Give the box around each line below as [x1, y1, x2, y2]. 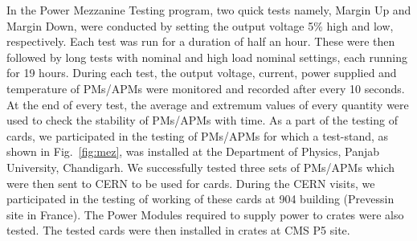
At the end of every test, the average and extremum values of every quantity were [6, 96, 409, 112]
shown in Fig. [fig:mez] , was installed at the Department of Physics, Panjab [6, 143, 380, 160]
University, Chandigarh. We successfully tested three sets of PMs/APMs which [6, 158, 395, 175]
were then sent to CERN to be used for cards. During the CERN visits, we [6, 174, 375, 191]
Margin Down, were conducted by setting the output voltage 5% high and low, [6, 17, 394, 34]
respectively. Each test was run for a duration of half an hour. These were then [6, 33, 395, 50]
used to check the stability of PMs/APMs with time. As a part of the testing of [6, 112, 398, 129]
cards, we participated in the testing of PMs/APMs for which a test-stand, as [6, 127, 389, 144]
